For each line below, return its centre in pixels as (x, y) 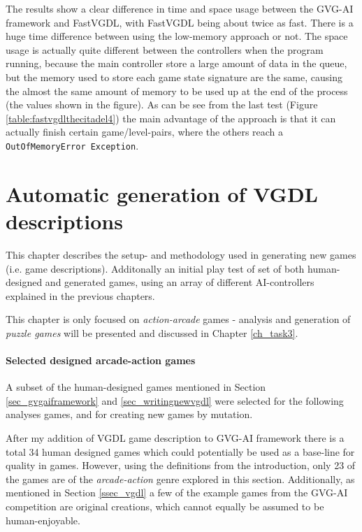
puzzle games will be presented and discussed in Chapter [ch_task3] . (152, 332)
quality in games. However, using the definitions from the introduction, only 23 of (181, 465)
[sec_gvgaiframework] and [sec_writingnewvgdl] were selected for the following (175, 400)
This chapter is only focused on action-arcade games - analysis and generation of (178, 319)
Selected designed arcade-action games (101, 360)
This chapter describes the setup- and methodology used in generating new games (181, 254)
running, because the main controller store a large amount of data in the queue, (176, 63)
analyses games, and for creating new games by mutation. (129, 414)
